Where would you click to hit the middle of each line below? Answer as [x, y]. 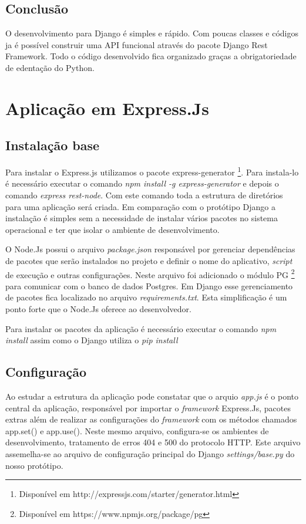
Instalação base [53, 145]
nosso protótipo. [34, 465]
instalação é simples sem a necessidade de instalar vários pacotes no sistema [142, 218]
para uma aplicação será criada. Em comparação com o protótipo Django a [140, 206]
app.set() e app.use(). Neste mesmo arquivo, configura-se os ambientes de [137, 430]
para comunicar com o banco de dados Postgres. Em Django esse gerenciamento [149, 285]
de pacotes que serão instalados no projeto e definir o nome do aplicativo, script [149, 260]
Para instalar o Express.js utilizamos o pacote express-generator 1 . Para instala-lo [152, 171]
